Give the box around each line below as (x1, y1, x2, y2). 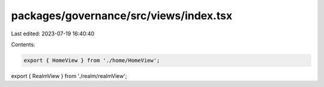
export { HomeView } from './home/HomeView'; (23, 57, 160, 64)
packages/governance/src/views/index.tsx (11, 9, 233, 22)
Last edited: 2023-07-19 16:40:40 (11, 30, 95, 37)
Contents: (11, 41, 35, 48)
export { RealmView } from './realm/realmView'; (11, 72, 127, 79)
